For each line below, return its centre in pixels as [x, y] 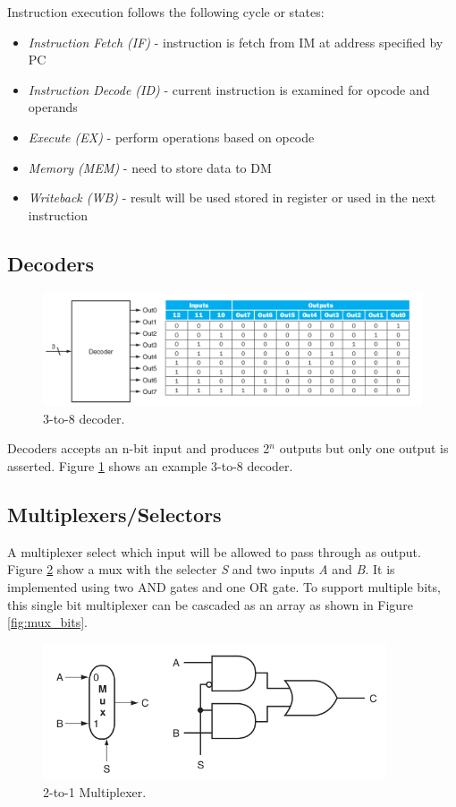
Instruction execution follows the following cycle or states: [166, 12]
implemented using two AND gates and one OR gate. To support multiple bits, [224, 587]
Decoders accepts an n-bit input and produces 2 [139, 448]
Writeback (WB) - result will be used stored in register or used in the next [232, 197]
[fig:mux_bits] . [47, 622]
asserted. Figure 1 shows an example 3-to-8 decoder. [150, 466]
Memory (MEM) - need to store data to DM [150, 167]
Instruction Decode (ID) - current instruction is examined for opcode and [229, 89]
